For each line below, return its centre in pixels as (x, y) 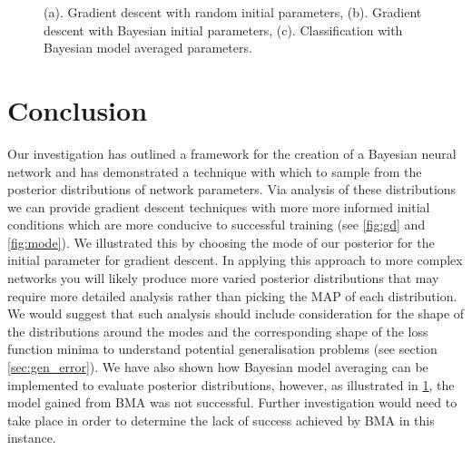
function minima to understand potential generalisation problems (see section (222, 349)
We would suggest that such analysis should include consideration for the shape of (236, 313)
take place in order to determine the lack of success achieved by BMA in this (221, 420)
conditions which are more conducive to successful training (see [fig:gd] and (216, 225)
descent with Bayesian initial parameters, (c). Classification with (223, 29)
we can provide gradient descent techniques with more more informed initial (219, 206)
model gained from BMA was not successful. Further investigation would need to (232, 402)
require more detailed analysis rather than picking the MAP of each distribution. (232, 295)
